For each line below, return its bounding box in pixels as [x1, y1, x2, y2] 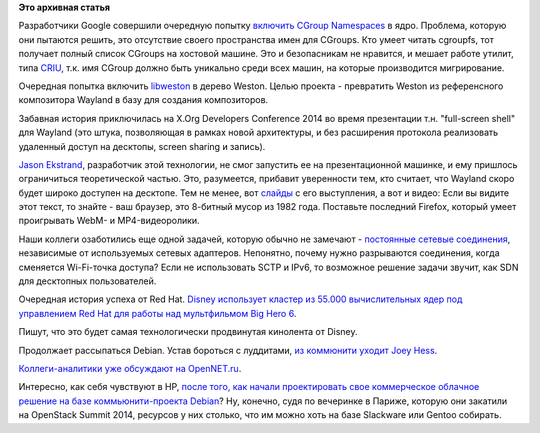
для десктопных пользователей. [18, 275, 157, 287]
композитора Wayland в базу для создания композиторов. [18, 94, 269, 106]
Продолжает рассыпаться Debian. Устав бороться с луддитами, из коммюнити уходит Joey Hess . [18, 344, 438, 356]
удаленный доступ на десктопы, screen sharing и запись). [18, 140, 266, 152]
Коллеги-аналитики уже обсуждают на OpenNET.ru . [18, 362, 242, 374]
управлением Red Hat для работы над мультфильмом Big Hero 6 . [18, 307, 297, 319]
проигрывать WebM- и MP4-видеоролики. [18, 215, 200, 227]
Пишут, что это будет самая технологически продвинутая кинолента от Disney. [18, 326, 359, 338]
